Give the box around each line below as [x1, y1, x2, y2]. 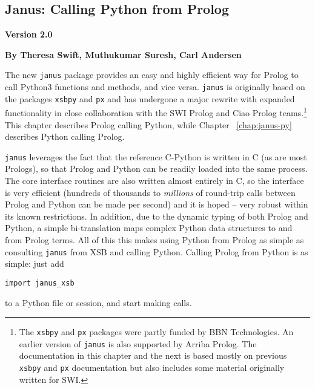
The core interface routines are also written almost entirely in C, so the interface [5, 174, 304, 187]
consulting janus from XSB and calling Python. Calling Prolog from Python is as [5, 245, 308, 258]
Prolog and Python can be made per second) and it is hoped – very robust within [5, 198, 308, 211]
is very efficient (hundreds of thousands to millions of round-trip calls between [5, 186, 296, 198]
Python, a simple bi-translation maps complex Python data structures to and [5, 221, 293, 234]
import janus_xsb [5, 278, 75, 287]
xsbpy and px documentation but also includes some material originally [19, 361, 285, 374]
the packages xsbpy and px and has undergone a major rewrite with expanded [5, 92, 295, 105]
